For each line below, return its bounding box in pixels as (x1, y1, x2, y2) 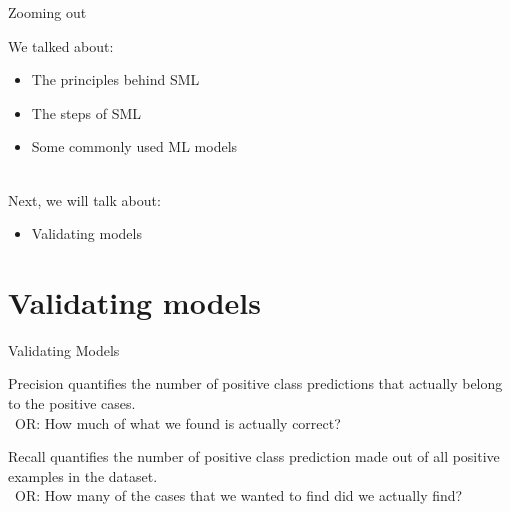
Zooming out (8, 2, 87, 22)
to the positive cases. (8, 393, 136, 414)
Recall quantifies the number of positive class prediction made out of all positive (8, 446, 500, 467)
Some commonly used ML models (31, 136, 238, 157)
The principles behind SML (31, 69, 200, 90)
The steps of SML (31, 102, 142, 123)
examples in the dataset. (8, 465, 158, 486)
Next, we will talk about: (8, 189, 161, 210)
